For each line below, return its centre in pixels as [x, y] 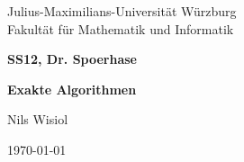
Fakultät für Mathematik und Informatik [121, 28]
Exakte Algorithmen [72, 89]
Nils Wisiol [38, 119]
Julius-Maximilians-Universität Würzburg [122, 11]
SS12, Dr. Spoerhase [72, 59]
